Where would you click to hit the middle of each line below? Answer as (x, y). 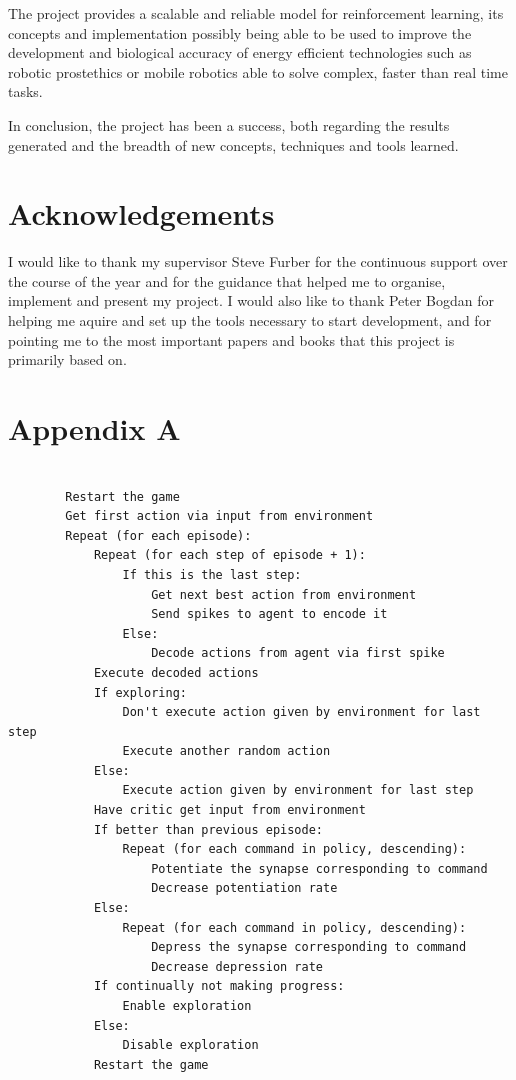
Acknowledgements (141, 213)
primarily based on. (67, 359)
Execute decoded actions (176, 672)
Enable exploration (187, 1006)
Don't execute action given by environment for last (301, 712)
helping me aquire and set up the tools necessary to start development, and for (250, 320)
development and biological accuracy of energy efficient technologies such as (240, 52)
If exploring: (140, 692)
